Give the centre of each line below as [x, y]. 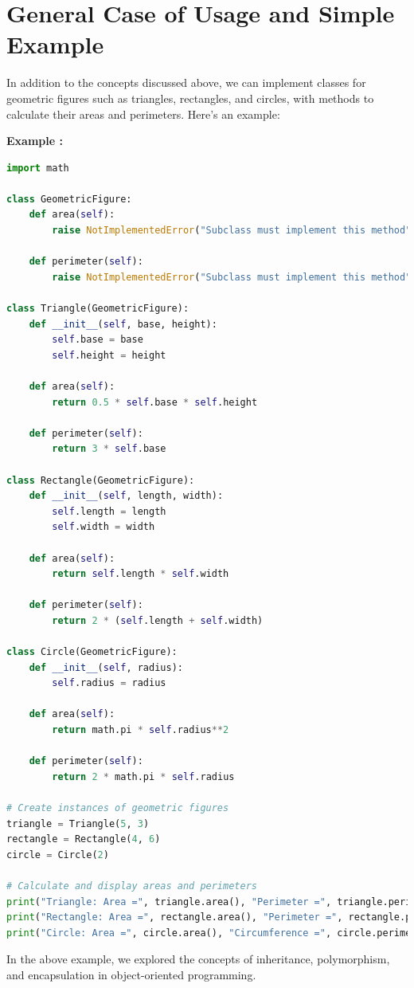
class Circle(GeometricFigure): [92, 652]
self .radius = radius [109, 683]
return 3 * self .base [109, 449]
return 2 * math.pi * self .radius [143, 776]
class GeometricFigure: [69, 199]
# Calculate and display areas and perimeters [132, 886]
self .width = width [103, 527]
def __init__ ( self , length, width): [126, 496]
